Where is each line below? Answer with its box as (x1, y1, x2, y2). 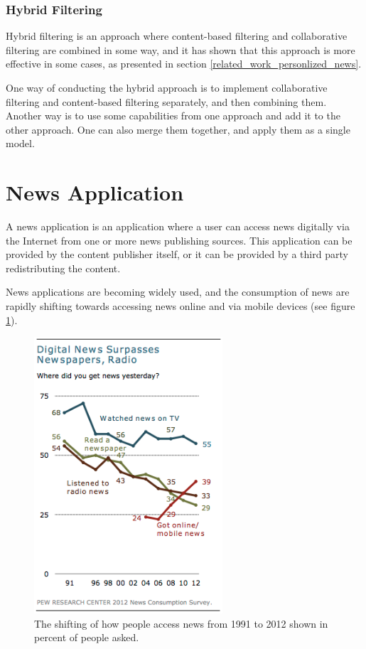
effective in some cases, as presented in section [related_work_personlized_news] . (6, 56, 362, 71)
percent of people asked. (34, 630, 139, 645)
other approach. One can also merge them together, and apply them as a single (6, 122, 350, 136)
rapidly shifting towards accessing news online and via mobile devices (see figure (6, 299, 355, 313)
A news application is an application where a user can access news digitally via (6, 219, 350, 234)
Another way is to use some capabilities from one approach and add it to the (6, 108, 340, 123)
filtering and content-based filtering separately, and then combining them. (6, 94, 327, 109)
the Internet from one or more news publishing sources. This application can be (6, 232, 352, 247)
